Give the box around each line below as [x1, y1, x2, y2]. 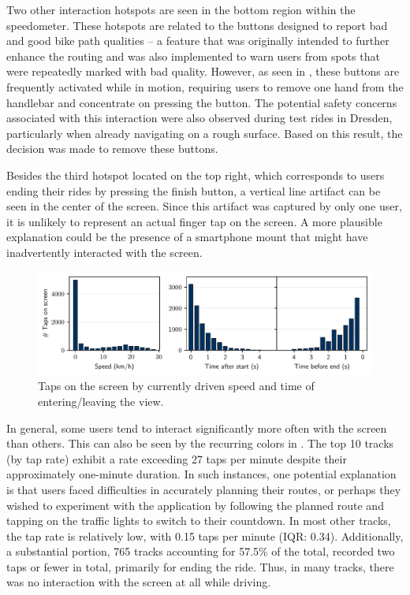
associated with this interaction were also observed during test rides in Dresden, [6, 110, 393, 126]
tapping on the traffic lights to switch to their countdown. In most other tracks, [6, 512, 391, 529]
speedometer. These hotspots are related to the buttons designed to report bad [6, 17, 388, 33]
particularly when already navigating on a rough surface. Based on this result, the [6, 125, 403, 141]
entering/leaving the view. [38, 392, 164, 409]
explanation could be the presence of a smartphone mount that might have [6, 229, 368, 245]
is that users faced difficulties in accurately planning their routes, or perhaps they [6, 481, 401, 497]
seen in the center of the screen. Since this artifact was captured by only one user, [6, 198, 402, 214]
